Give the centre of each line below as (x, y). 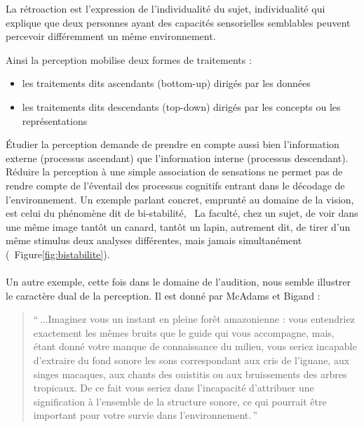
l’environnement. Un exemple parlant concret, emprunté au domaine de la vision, (180, 199)
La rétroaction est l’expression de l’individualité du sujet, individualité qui (166, 8)
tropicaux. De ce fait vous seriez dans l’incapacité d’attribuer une (174, 388)
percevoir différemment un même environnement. (111, 36)
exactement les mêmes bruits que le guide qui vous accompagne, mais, (184, 332)
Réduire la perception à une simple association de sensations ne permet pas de (174, 172)
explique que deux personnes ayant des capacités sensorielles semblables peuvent (178, 22)
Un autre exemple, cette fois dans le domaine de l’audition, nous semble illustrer (178, 282)
